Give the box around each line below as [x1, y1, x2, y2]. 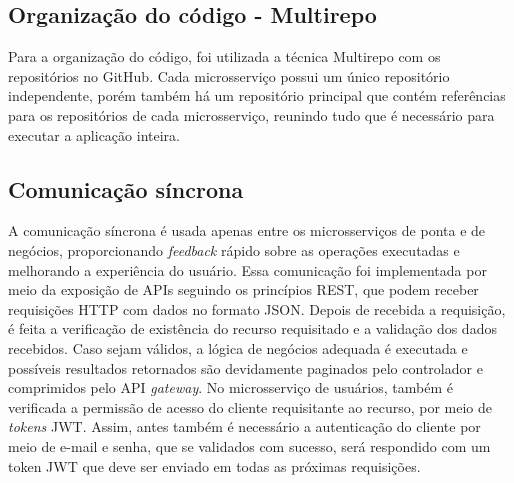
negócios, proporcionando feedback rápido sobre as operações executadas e [8, 239, 460, 260]
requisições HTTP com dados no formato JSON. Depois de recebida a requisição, [8, 298, 506, 319]
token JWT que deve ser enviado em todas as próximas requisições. [8, 455, 421, 476]
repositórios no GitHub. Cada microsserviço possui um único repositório [8, 65, 450, 86]
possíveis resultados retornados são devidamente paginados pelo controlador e [8, 357, 483, 378]
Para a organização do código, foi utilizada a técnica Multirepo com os [8, 46, 441, 67]
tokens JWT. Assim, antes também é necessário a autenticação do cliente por [8, 416, 481, 437]
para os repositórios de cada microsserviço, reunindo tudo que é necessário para [8, 104, 495, 125]
